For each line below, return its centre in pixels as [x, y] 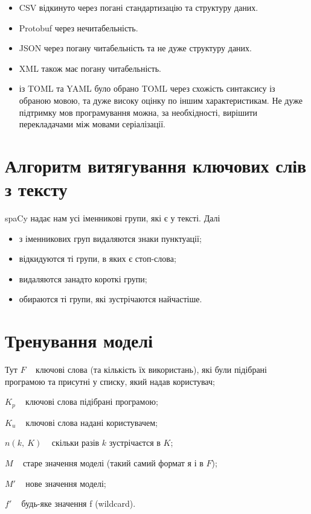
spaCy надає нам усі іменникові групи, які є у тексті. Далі [113, 218]
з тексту [36, 189]
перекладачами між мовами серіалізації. [92, 124]
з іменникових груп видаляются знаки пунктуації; [110, 238]
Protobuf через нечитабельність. [79, 27]
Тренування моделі [79, 341]
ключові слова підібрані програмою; [91, 401]
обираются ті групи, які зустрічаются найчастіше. [111, 299]
